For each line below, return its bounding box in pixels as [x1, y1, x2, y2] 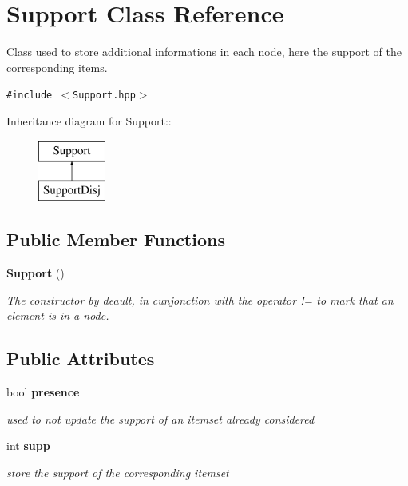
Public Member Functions [6, 227, 225, 252]
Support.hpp [73, 90, 136, 102]
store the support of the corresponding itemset [6, 464, 229, 480]
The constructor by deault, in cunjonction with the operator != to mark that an [6, 291, 394, 308]
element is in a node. [6, 307, 109, 324]
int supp [6, 437, 50, 454]
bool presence [6, 383, 80, 400]
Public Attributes [6, 346, 155, 371]
